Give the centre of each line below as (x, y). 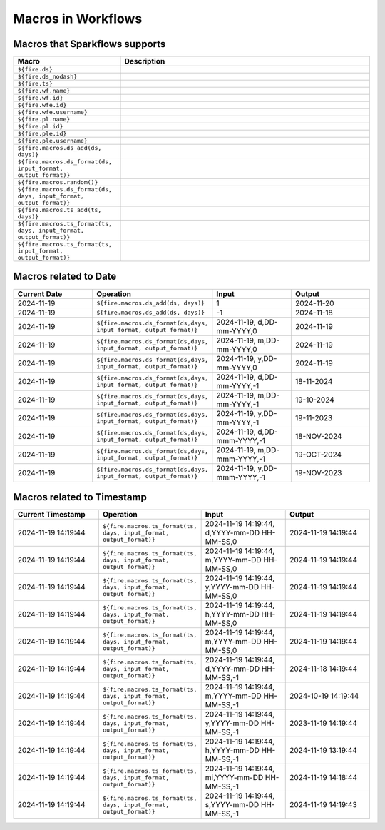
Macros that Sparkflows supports (89, 44)
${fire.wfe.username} (53, 112)
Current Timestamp (51, 515)
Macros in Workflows (78, 19)
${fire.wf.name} (44, 91)
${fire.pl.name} (44, 120)
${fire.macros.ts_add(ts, (60, 210)
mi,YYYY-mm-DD (234, 778)
